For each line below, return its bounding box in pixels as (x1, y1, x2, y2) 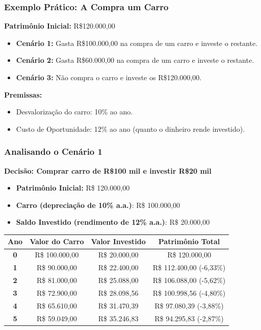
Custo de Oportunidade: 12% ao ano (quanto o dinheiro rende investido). (16, 123, 245, 134)
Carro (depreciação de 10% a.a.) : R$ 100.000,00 (16, 199, 180, 210)
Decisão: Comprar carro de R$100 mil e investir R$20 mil (4, 165, 212, 176)
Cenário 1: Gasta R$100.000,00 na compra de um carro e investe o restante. (16, 37, 258, 48)
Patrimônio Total (158, 236, 220, 247)
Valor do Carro (30, 236, 84, 247)
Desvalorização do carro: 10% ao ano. (16, 106, 133, 117)
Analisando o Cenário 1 (4, 145, 102, 158)
